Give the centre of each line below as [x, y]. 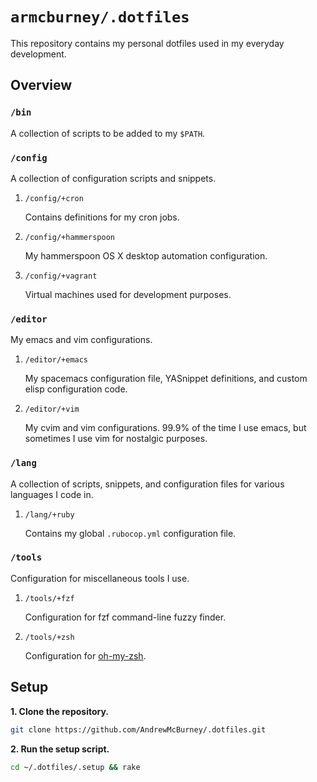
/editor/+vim [52, 409]
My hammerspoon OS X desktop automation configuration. [146, 255]
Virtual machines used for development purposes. [128, 294]
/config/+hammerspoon [69, 237]
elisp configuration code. [76, 389]
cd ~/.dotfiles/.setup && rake [75, 767]
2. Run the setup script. [60, 749]
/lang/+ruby [49, 514]
